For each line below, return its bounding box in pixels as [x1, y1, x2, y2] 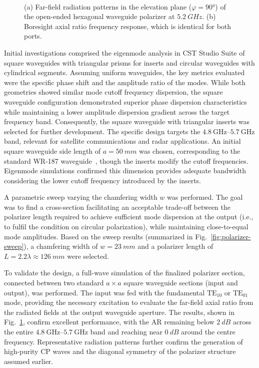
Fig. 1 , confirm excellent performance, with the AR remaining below [4, 316, 214, 327]
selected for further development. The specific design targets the [4, 126, 200, 136]
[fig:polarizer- [210, 231, 251, 241]
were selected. [67, 250, 109, 261]
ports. [24, 31, 42, 41]
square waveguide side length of [4, 145, 101, 156]
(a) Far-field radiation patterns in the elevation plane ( [24, 1, 192, 12]
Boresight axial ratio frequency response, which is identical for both [24, 21, 231, 31]
